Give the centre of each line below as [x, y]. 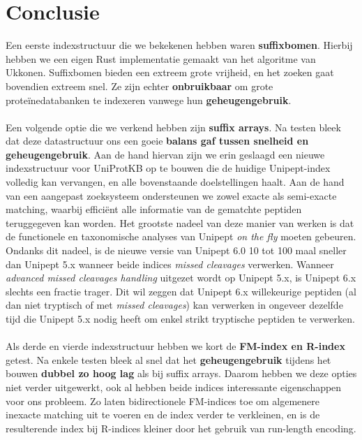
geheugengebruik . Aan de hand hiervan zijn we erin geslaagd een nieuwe [165, 154]
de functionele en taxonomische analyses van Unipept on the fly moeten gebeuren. [181, 236]
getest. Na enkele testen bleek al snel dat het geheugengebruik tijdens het [168, 359]
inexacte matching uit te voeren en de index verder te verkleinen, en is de [163, 415]
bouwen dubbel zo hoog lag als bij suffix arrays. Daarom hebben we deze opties [181, 373]
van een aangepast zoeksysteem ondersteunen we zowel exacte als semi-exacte [171, 195]
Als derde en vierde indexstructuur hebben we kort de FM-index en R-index [175, 346]
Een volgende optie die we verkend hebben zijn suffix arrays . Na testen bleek [173, 127]
